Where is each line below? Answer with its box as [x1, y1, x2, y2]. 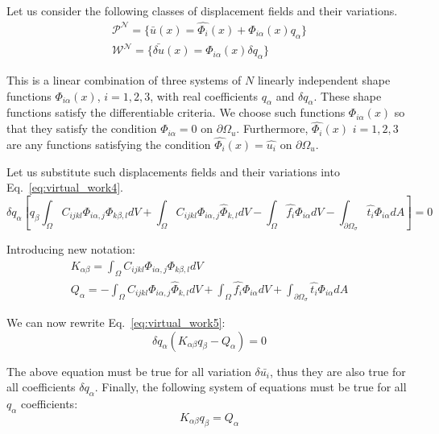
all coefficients [6, 378, 76, 395]
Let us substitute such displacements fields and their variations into [6, 163, 340, 180]
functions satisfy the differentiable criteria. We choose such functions [6, 104, 346, 121]
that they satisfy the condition [6, 120, 157, 137]
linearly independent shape [257, 71, 391, 88]
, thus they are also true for [270, 362, 406, 379]
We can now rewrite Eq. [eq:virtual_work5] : [6, 314, 226, 331]
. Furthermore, [236, 120, 309, 137]
